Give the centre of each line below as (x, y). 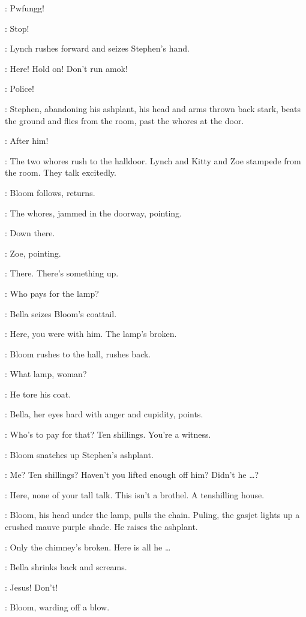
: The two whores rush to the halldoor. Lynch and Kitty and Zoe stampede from (153, 160)
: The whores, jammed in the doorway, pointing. (93, 213)
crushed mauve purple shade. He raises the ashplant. (101, 527)
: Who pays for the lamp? (52, 293)
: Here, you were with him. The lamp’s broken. (91, 334)
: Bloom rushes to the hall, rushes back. (78, 353)
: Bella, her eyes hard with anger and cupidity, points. (104, 414)
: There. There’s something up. (62, 273)
